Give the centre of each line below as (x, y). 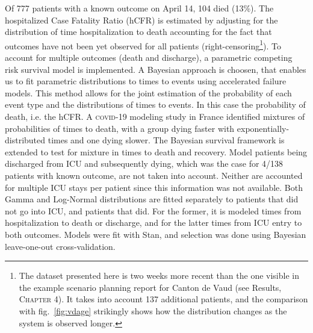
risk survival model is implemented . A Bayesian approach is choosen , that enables (156, 69)
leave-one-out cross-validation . (60, 246)
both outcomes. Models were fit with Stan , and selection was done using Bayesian (156, 234)
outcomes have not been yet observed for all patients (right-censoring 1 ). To (143, 45)
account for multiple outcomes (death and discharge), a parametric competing (149, 58)
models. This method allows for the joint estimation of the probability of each (148, 92)
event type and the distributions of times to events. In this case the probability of (155, 104)
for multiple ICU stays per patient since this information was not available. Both (154, 187)
